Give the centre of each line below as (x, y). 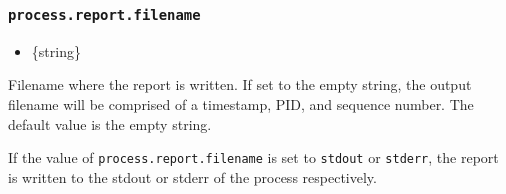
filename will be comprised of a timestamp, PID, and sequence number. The (241, 103)
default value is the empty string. (110, 123)
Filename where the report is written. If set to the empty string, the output (240, 84)
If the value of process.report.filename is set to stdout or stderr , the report (253, 157)
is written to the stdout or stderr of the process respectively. (192, 176)
